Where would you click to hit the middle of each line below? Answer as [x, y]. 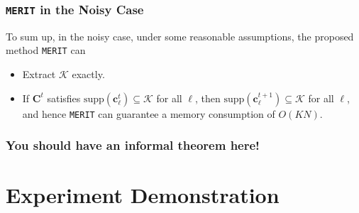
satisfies [64, 98]
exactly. [88, 74]
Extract [39, 74]
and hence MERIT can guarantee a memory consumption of [149, 113]
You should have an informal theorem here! [133, 145]
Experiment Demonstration [143, 195]
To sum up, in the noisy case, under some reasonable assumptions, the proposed [180, 36]
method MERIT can [46, 50]
